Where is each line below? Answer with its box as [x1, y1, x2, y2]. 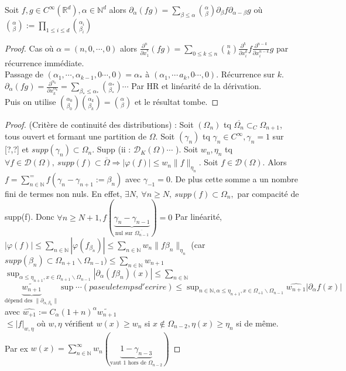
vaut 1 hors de [109, 360, 146, 366]
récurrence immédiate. [5, 56, 84, 69]
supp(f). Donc [5, 210, 54, 223]
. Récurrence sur [216, 68, 275, 80]
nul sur [115, 230, 133, 236]
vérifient [64, 317, 94, 329]
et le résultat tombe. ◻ [134, 95, 219, 107]
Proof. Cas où [5, 42, 54, 54]
